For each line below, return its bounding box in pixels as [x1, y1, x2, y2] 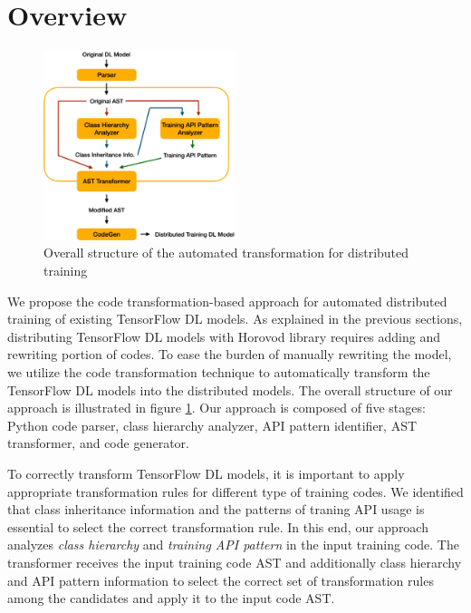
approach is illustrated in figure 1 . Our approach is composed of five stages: [7, 398, 426, 417]
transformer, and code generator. [7, 433, 189, 452]
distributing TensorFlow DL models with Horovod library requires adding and [7, 326, 441, 345]
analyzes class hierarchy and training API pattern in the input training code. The [7, 535, 459, 554]
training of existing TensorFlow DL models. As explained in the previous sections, [7, 309, 463, 328]
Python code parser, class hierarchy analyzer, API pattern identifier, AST [7, 415, 418, 434]
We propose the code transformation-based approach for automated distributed [7, 291, 447, 310]
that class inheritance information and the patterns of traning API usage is [7, 500, 425, 519]
